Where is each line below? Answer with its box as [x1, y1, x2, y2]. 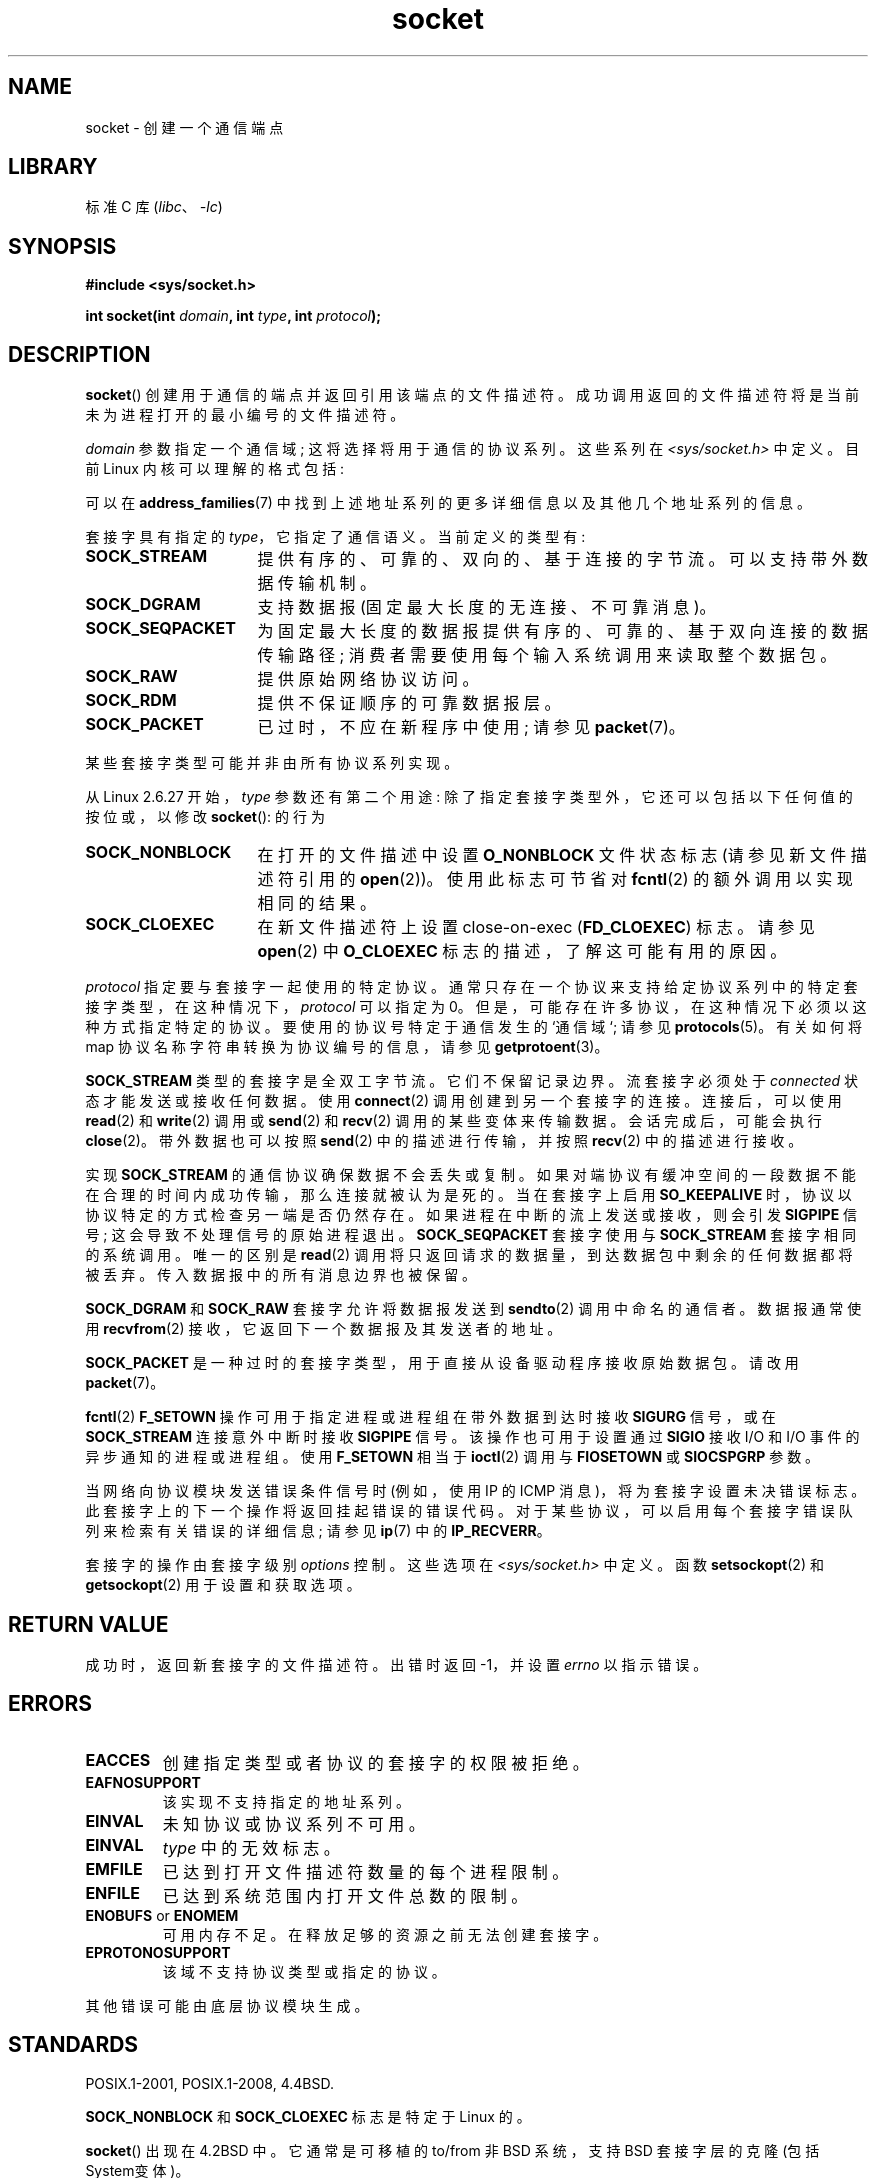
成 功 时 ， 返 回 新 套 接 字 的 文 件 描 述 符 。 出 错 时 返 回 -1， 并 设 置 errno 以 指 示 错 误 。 [85, 1655, 708, 1673]
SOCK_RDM [85, 690, 177, 711]
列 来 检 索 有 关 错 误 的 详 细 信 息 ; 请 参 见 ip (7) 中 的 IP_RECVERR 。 [85, 1522, 551, 1540]
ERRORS [8, 1691, 93, 1717]
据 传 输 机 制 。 [257, 573, 376, 594]
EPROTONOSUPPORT [85, 1943, 231, 1961]
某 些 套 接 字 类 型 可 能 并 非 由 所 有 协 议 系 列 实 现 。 [85, 754, 459, 772]
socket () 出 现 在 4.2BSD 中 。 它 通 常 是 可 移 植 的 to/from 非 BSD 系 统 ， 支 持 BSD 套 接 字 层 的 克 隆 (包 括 [85, 2141, 820, 2159]
